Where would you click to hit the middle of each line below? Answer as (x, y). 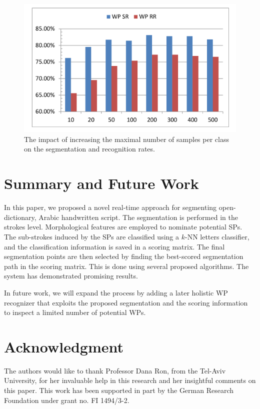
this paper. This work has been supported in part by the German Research (119, 390)
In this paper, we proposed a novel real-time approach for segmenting (110, 207)
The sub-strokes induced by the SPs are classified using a (92, 236)
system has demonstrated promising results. (71, 276)
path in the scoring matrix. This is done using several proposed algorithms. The (126, 266)
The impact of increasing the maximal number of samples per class (126, 139)
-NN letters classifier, (217, 236)
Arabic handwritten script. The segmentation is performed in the (138, 217)
